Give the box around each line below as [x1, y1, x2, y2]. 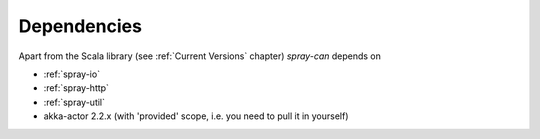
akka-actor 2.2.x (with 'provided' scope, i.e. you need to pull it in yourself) [43, 110, 349, 122]
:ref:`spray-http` [43, 82, 110, 94]
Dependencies [18, 15, 142, 37]
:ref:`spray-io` [43, 68, 100, 80]
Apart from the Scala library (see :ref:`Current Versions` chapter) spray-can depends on [18, 50, 382, 62]
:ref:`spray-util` [43, 96, 105, 108]
